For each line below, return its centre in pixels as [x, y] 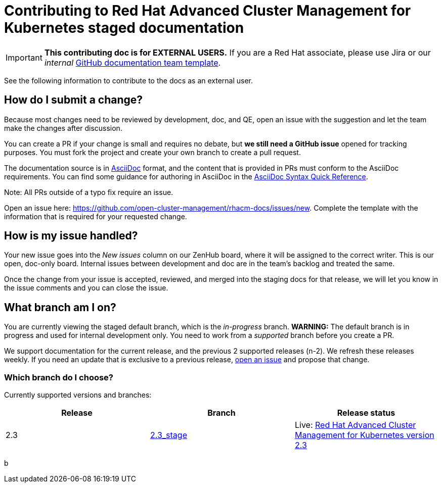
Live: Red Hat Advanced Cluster [355, 425]
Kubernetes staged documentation [124, 28]
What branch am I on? [60, 307]
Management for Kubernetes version [364, 435]
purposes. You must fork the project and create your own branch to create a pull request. [152, 152]
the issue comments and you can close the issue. [86, 288]
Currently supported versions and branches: [78, 395]
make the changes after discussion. [63, 128]
